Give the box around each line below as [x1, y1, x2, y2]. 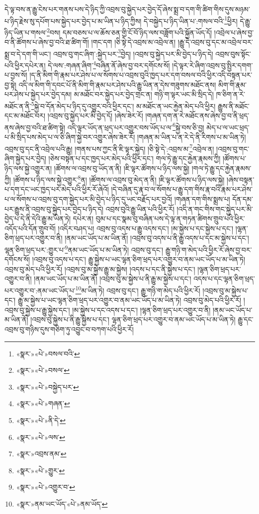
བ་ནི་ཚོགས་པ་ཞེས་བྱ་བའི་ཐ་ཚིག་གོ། [4, 37, 89, 47]
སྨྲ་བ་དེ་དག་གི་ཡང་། [4, 48, 51, 59]
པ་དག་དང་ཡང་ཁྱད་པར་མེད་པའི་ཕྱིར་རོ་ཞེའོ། [4, 184, 109, 194]
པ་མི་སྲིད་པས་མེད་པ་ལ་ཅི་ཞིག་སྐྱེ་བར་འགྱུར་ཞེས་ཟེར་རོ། [4, 132, 135, 142]
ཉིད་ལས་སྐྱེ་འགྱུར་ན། [4, 163, 52, 173]
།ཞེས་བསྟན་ [227, 174, 255, 184]
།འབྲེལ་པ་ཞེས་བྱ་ [214, 27, 254, 37]
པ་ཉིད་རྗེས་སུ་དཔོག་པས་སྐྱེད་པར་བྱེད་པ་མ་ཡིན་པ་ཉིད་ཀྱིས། [4, 15, 142, 26]
